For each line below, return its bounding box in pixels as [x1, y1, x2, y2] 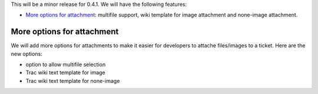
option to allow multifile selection [25, 61, 106, 68]
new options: [11, 50, 42, 57]
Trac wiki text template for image [25, 69, 105, 76]
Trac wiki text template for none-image [25, 77, 120, 84]
